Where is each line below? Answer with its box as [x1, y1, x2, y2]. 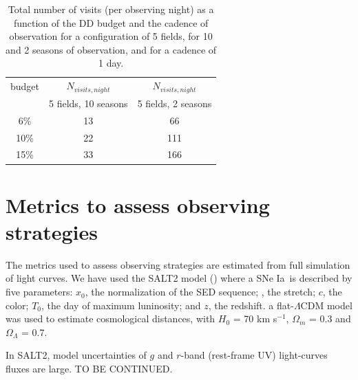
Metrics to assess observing [6, 190, 270, 219]
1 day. [98, 56, 124, 70]
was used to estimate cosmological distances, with [6, 311, 215, 326]
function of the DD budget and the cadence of [13, 15, 209, 30]
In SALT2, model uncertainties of [6, 348, 147, 362]
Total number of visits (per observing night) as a [8, 2, 214, 16]
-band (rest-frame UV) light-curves [180, 348, 328, 362]
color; [6, 298, 29, 312]
